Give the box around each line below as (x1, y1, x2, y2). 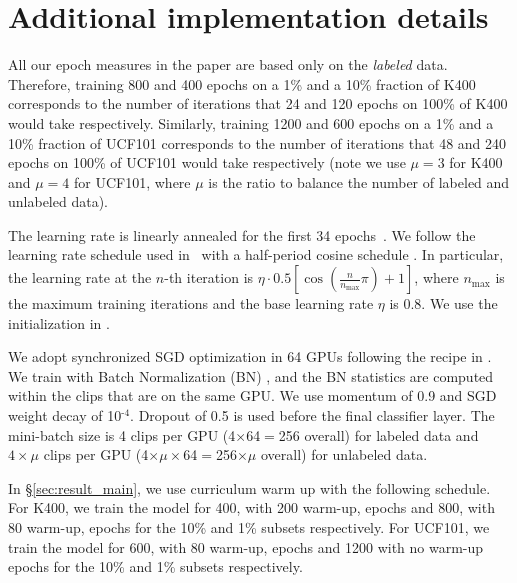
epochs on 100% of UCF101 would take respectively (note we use (8, 152, 406, 173)
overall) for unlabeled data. (260, 444, 428, 465)
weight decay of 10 (8, 405, 122, 426)
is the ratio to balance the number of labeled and (208, 171, 510, 192)
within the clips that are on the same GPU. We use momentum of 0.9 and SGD (8, 385, 497, 406)
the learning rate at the (8, 267, 152, 288)
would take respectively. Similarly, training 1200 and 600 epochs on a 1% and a (8, 112, 494, 133)
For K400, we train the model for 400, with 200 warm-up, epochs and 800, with (8, 497, 495, 518)
